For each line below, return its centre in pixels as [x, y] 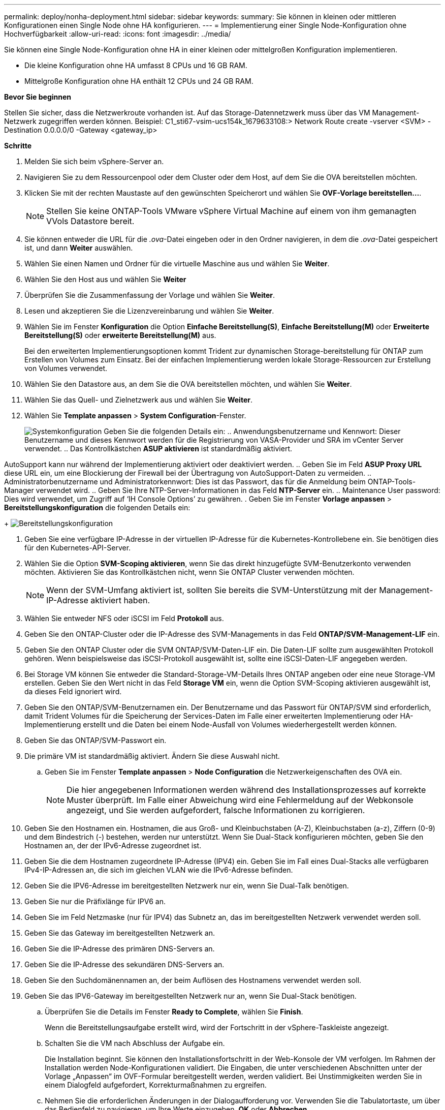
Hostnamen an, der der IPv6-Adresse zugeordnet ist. [113, 845]
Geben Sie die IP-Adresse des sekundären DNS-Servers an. [124, 964]
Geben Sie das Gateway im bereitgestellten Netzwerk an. [120, 933]
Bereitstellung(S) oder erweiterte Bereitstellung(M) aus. [120, 335]
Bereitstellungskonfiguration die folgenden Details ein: [97, 507]
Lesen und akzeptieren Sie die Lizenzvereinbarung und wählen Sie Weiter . [149, 311]
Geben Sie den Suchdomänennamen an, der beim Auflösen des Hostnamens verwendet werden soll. [193, 980]
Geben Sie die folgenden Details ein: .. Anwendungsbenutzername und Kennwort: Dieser [252, 431]
